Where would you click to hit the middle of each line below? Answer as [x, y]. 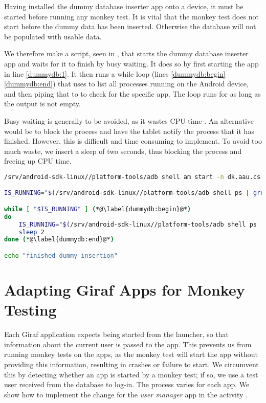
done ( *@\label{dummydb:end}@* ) [59, 240]
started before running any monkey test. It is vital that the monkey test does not [131, 16]
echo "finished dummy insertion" [61, 256]
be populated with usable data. [53, 36]
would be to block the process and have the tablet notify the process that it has [129, 131]
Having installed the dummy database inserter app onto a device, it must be [124, 6]
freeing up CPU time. [38, 161]
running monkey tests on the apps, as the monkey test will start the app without [131, 354]
